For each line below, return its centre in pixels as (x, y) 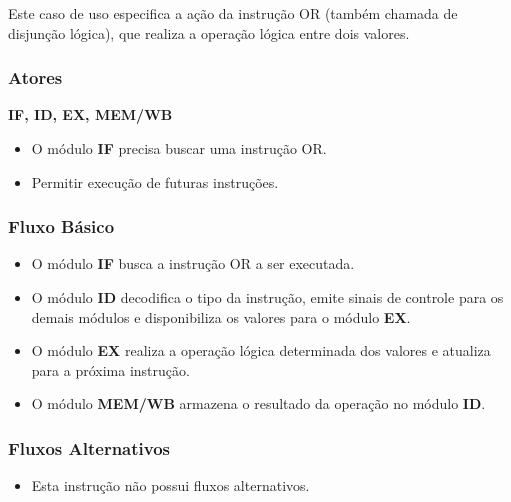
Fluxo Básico (61, 226)
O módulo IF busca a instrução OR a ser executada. (193, 263)
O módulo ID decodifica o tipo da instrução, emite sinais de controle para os (267, 297)
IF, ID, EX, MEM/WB (90, 114)
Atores (35, 77)
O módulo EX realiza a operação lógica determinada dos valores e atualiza (261, 350)
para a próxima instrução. (110, 369)
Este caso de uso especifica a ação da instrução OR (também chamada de (233, 13)
